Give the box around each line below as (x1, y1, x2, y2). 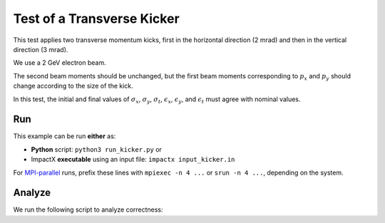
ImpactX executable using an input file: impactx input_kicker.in (31, 155, 235, 164)
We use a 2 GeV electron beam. (13, 58, 106, 67)
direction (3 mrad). (13, 45, 68, 53)
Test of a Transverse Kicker (13, 11, 180, 26)
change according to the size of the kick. (13, 82, 133, 90)
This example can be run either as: (13, 132, 116, 140)
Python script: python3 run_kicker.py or (31, 145, 162, 153)
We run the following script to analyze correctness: (13, 205, 163, 214)
